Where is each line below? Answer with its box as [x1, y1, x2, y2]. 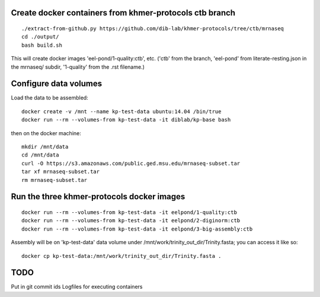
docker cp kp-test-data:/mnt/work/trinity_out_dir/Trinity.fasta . [21, 253, 222, 259]
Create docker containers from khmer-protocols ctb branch [11, 8, 236, 18]
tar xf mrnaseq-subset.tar [21, 168, 100, 175]
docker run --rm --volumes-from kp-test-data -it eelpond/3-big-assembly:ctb [21, 225, 253, 232]
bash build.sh [21, 41, 62, 49]
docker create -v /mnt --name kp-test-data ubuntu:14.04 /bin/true [21, 108, 222, 115]
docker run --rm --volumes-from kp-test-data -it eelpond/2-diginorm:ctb [21, 217, 241, 224]
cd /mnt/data [21, 152, 59, 158]
